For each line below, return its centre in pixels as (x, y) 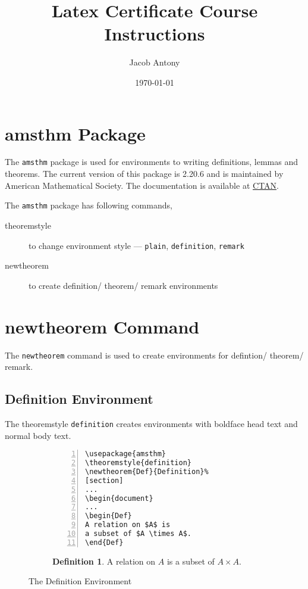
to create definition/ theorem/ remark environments (123, 285)
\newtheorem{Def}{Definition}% (147, 471)
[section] (104, 480)
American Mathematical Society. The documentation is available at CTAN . (142, 185)
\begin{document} (119, 498)
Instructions (155, 34)
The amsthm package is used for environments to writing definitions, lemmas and (152, 162)
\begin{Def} (109, 516)
